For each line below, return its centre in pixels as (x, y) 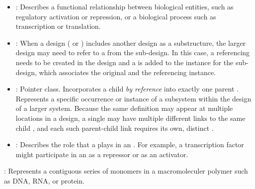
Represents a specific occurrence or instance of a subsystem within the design (133, 98)
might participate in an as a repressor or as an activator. (102, 154)
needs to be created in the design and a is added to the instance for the (125, 62)
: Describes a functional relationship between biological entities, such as (125, 6)
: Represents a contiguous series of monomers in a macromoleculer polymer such (126, 171)
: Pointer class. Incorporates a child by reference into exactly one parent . (127, 89)
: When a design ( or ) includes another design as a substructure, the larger (131, 43)
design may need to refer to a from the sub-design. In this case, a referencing (133, 52)
